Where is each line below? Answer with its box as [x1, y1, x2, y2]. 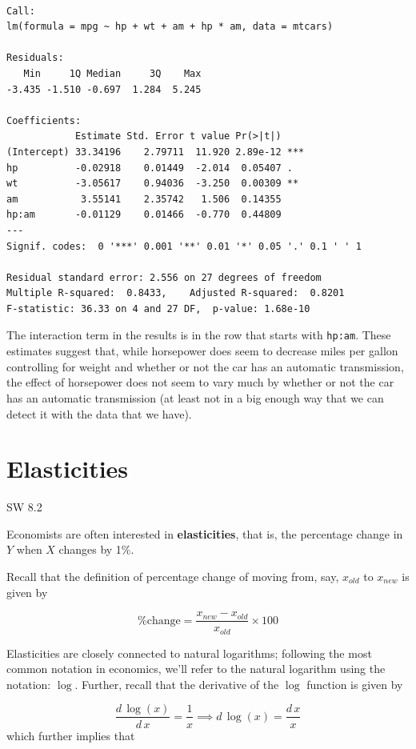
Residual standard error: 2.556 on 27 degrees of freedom [6, 271, 322, 283]
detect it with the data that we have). [6, 405, 192, 422]
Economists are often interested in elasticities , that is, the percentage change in [6, 525, 403, 542]
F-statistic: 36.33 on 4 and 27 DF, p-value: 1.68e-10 [6, 302, 310, 314]
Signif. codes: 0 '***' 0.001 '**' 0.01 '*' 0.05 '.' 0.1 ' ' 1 [6, 240, 362, 252]
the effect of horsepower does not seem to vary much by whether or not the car [6, 374, 394, 391]
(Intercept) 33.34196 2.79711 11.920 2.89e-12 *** [6, 146, 305, 158]
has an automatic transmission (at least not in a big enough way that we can [6, 389, 384, 406]
